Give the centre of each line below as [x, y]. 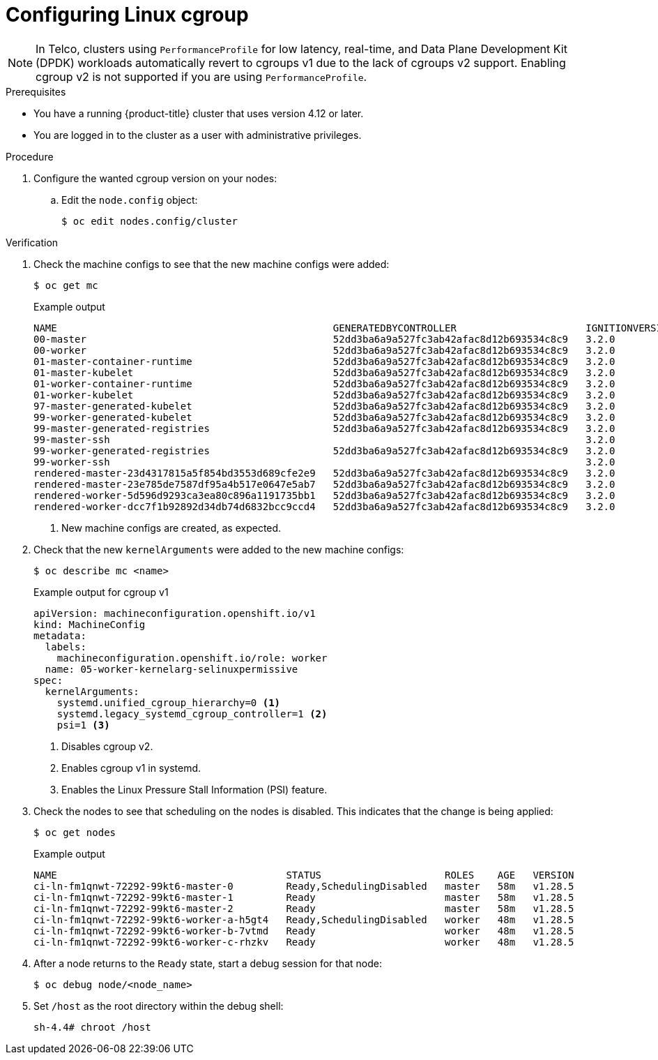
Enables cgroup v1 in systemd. [131, 768]
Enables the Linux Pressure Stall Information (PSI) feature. [194, 789]
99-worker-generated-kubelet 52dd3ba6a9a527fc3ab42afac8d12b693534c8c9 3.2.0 [324, 417]
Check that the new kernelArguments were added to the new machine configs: [219, 549]
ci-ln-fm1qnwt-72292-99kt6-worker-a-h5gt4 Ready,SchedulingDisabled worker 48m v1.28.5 [304, 919]
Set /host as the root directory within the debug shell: [159, 1006]
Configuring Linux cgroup [127, 15]
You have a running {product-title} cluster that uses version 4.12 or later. [199, 113]
